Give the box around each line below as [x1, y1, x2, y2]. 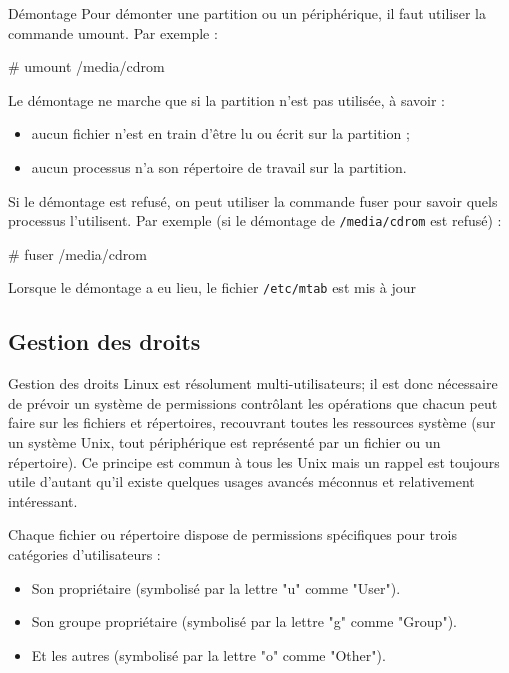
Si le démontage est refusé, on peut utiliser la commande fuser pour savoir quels [8, 190, 498, 211]
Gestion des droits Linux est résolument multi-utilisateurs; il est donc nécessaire [8, 373, 498, 394]
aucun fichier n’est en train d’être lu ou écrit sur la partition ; [31, 123, 410, 144]
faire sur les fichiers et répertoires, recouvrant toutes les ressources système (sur [8, 412, 496, 433]
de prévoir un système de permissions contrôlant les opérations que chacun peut [8, 392, 498, 413]
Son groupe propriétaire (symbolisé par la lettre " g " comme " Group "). [31, 611, 457, 632]
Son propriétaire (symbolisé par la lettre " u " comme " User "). [31, 577, 401, 598]
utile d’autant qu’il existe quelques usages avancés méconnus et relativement [8, 471, 475, 492]
